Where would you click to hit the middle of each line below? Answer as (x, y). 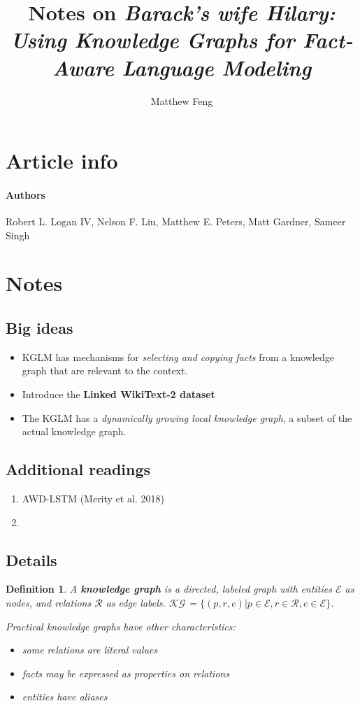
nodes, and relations (49, 602)
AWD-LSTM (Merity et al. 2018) (93, 499)
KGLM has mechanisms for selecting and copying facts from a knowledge (178, 356)
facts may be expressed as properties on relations (126, 673)
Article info (62, 161)
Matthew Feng (182, 100)
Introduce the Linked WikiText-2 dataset (118, 394)
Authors (26, 194)
